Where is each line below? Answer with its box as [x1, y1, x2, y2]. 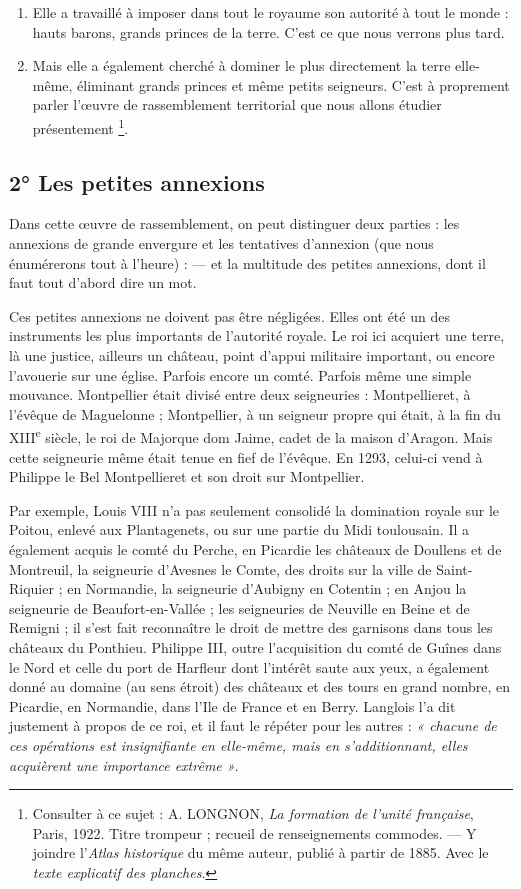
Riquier [9, 578, 54, 599]
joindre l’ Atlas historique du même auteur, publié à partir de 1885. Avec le [32, 842, 489, 863]
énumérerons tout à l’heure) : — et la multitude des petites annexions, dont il [9, 252, 486, 273]
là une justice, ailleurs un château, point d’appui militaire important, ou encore [9, 344, 495, 365]
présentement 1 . [32, 114, 129, 138]
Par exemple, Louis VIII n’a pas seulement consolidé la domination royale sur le [9, 499, 500, 520]
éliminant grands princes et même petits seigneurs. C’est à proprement [77, 74, 510, 95]
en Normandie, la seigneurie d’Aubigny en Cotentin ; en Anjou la [67, 578, 467, 599]
